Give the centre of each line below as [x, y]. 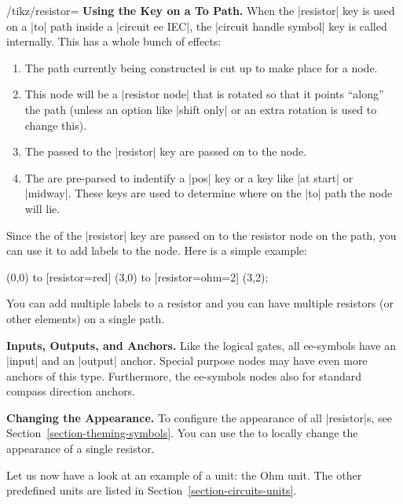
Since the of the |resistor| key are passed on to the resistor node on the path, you [201, 235]
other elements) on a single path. [86, 318]
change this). [56, 125]
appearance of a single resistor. [81, 449]
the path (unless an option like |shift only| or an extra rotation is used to [201, 109]
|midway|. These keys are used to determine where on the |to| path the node [209, 193]
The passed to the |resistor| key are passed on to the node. [166, 151]
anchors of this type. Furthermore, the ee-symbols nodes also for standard [184, 375]
